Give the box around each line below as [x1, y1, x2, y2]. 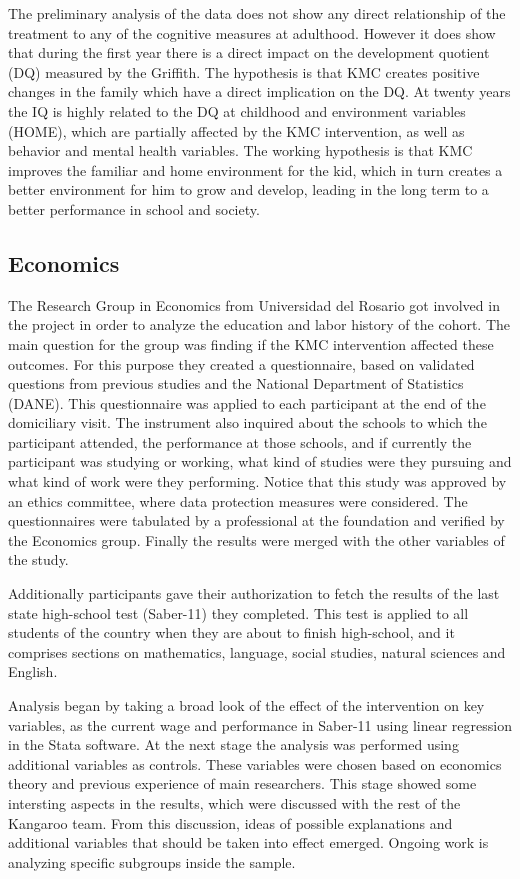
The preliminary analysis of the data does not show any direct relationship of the [8, 3, 506, 23]
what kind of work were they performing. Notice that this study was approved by [8, 471, 507, 492]
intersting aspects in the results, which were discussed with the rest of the [8, 792, 461, 813]
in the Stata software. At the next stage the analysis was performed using [8, 734, 459, 755]
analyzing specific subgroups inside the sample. [8, 851, 296, 872]
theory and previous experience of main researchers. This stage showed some [8, 773, 477, 794]
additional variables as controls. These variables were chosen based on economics [8, 753, 502, 774]
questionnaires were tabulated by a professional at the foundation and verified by [8, 510, 505, 531]
